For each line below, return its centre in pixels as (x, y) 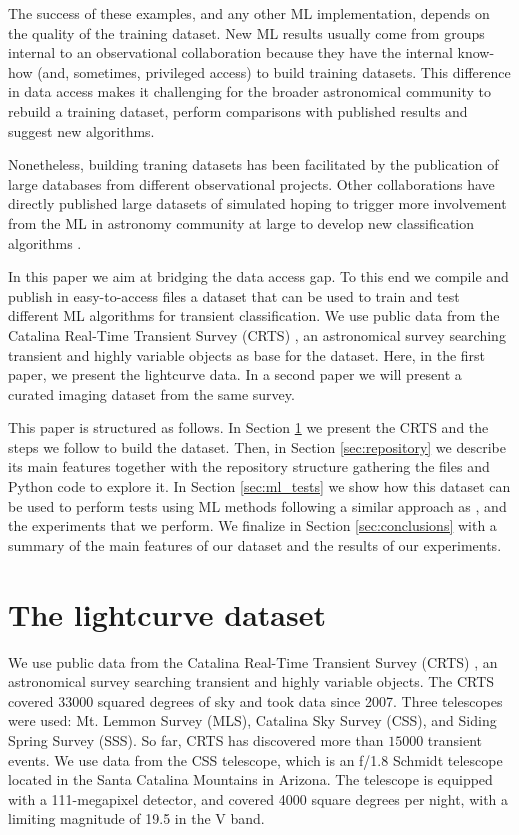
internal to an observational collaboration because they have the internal (230, 52)
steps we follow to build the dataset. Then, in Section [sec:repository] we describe (257, 446)
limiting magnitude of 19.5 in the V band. (136, 818)
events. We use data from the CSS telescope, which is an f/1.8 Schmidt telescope (255, 759)
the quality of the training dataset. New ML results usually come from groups (246, 32)
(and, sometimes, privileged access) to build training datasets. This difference (274, 71)
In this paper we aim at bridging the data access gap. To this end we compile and (258, 276)
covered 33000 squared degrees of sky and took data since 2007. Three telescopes (255, 700)
